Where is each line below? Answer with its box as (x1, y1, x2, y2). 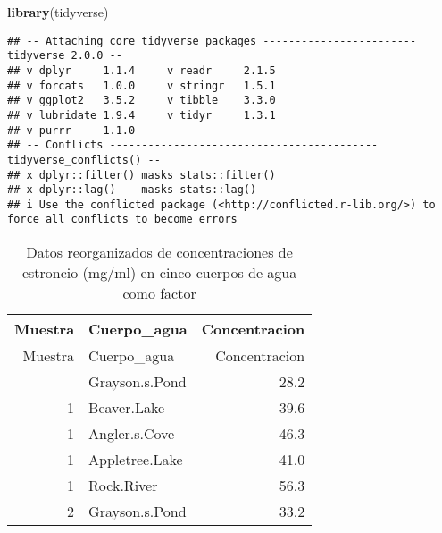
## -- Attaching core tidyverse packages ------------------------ (7, 34, 417, 47)
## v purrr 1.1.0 (7, 123, 136, 137)
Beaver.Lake (88, 397, 164, 419)
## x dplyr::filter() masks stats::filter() (7, 168, 276, 182)
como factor (122, 283, 196, 304)
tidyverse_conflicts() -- (7, 153, 161, 166)
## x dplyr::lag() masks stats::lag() (7, 183, 257, 197)
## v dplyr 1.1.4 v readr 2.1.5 (7, 63, 276, 77)
